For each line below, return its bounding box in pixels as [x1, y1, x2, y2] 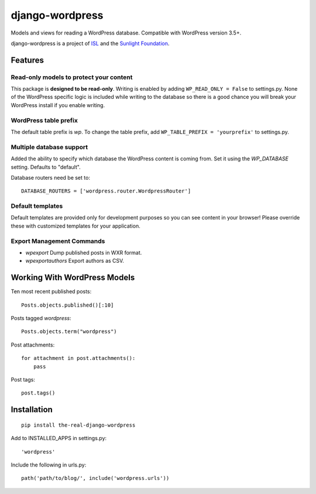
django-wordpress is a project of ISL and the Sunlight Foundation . [11, 40, 170, 47]
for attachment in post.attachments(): [21, 355, 136, 362]
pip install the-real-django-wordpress [21, 421, 136, 428]
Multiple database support [11, 143, 88, 151]
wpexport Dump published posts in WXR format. [25, 249, 142, 256]
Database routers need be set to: [11, 174, 91, 181]
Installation [11, 404, 53, 415]
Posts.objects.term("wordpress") [21, 328, 117, 335]
